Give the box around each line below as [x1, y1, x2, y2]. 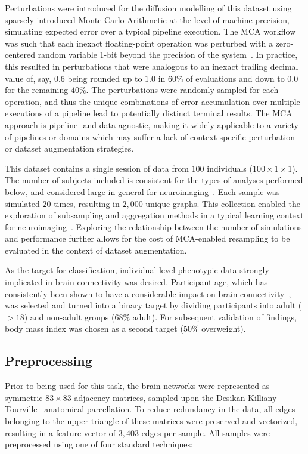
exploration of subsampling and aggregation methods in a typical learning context [5, 209, 304, 221]
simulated [5, 197, 40, 209]
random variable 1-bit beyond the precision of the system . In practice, [38, 48, 298, 61]
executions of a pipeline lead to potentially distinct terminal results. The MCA [5, 107, 293, 119]
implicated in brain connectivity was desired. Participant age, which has [5, 276, 268, 288]
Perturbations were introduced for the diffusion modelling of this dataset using [5, 2, 292, 14]
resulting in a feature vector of [5, 426, 116, 438]
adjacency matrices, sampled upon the [74, 391, 214, 403]
